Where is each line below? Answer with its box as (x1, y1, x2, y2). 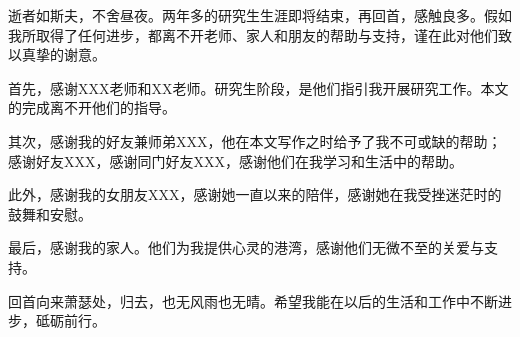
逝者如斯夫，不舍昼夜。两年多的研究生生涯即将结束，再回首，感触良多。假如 (8, 5, 512, 25)
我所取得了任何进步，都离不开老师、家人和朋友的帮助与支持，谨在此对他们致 (8, 24, 512, 45)
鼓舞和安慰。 (8, 203, 92, 224)
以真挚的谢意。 (8, 44, 106, 65)
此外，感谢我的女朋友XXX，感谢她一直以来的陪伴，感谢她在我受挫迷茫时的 (8, 184, 502, 205)
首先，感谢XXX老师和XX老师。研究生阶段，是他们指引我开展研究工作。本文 (8, 77, 509, 98)
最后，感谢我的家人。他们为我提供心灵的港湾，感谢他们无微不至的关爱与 (8, 237, 484, 258)
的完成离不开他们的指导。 (8, 97, 176, 118)
